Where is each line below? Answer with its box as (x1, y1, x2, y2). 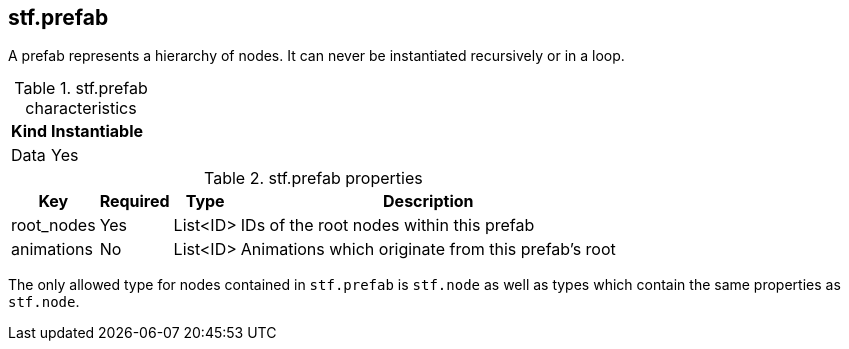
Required (99, 191, 170, 212)
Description (383, 191, 474, 212)
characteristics (25, 98, 137, 119)
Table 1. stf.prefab (14, 78, 148, 99)
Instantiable (51, 121, 144, 142)
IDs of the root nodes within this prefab (240, 215, 535, 236)
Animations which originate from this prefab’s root (240, 239, 616, 260)
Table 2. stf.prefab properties (204, 168, 423, 189)
